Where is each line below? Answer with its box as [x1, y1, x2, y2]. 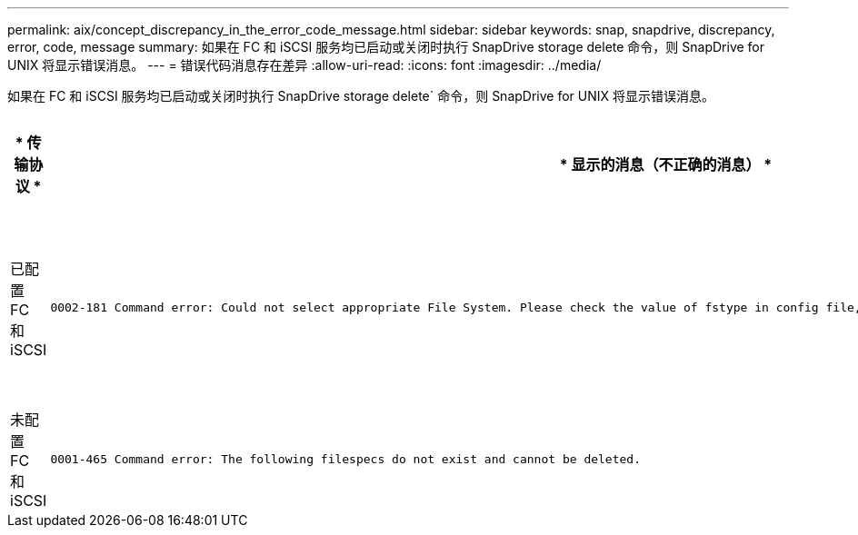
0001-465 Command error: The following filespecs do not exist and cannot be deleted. [50, 451, 642, 466]
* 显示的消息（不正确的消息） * [559, 155, 773, 173]
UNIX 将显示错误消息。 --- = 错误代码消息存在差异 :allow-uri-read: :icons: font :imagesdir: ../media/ [7, 57, 602, 73]
